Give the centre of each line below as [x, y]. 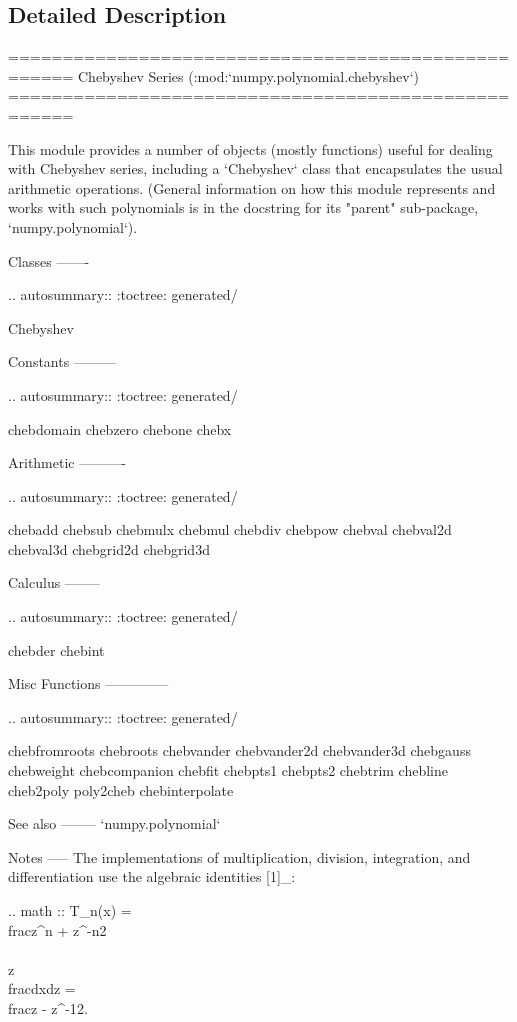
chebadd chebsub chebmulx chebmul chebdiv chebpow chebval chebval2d [230, 529]
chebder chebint [56, 649]
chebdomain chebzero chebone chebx [120, 428]
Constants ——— [62, 361]
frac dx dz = [42, 988]
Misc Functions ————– [88, 683]
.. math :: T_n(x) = [70, 910]
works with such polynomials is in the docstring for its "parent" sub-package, [243, 207]
